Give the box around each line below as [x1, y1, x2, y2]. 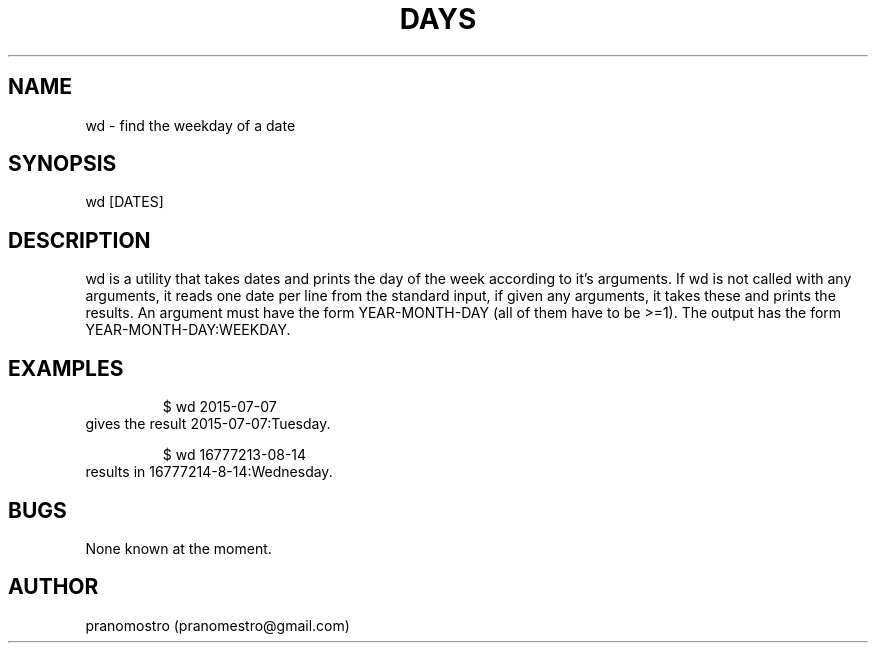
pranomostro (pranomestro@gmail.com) [85, 616, 350, 634]
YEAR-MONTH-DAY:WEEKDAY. [85, 321, 291, 339]
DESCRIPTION [8, 227, 151, 253]
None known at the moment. [85, 539, 272, 557]
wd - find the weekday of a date [85, 116, 296, 134]
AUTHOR [8, 574, 99, 600]
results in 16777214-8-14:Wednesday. [85, 463, 333, 481]
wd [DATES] [85, 193, 164, 211]
